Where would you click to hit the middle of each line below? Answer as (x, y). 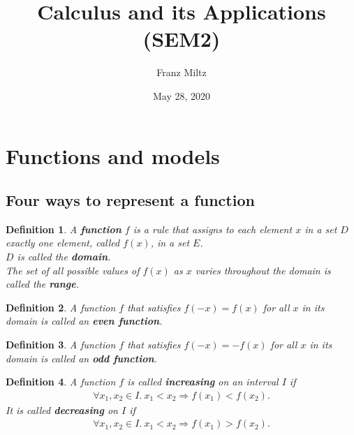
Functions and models (113, 155)
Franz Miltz (182, 72)
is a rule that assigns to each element (213, 229)
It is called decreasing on (62, 410)
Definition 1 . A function (64, 229)
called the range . (43, 284)
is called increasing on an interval (203, 382)
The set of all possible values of (73, 270)
